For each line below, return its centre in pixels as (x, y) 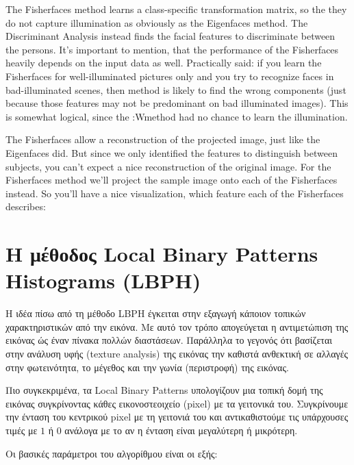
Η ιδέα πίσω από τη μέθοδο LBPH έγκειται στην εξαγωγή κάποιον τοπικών (156, 313)
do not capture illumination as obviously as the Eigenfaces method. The (157, 22)
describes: (26, 206)
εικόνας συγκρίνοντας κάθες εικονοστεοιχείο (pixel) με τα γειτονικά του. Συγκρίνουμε (177, 403)
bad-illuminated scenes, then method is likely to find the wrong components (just (176, 89)
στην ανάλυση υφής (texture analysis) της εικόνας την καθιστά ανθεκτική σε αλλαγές (177, 353)
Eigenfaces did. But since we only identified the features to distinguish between (172, 152)
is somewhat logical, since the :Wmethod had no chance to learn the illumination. (177, 116)
